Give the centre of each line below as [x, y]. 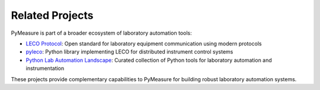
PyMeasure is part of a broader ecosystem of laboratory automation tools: [101, 33]
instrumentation [45, 68]
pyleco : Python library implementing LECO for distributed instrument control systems [129, 52]
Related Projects [52, 15]
